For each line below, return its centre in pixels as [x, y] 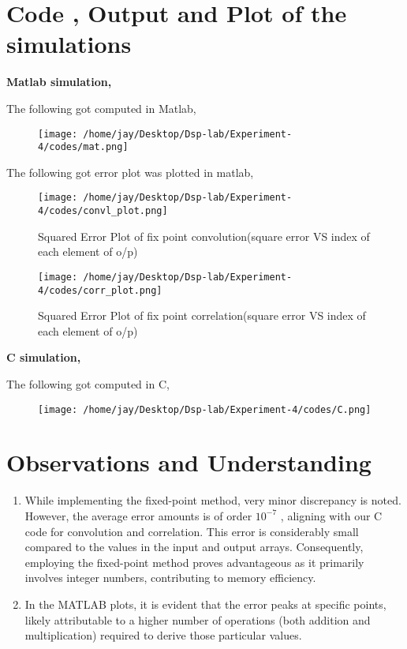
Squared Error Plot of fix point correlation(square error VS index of [202, 315]
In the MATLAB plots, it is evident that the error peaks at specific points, [205, 604]
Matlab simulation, [59, 82]
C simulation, [44, 357]
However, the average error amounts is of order [138, 515]
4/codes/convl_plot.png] [103, 211]
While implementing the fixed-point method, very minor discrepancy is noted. [213, 500]
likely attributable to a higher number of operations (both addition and [198, 619]
